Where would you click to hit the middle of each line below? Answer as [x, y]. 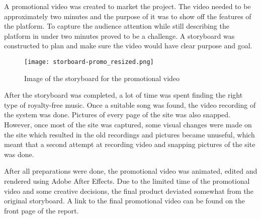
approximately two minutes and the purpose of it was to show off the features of [128, 16]
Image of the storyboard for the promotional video [102, 78]
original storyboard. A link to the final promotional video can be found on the [125, 201]
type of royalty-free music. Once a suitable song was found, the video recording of [130, 104]
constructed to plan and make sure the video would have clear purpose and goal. [128, 46]
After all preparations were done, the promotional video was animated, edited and [131, 171]
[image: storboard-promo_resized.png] [89, 62]
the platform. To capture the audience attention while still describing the [117, 26]
